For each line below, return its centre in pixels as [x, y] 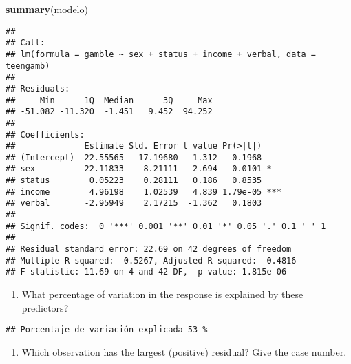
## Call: [25, 43]
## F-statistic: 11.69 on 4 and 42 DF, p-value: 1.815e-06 [146, 272]
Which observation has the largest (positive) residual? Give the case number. [184, 351]
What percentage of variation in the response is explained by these [162, 294]
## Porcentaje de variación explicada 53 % [107, 330]
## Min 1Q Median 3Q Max [109, 100]
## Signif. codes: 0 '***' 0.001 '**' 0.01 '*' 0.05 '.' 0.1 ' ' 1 [166, 226]
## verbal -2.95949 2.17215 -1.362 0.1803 [134, 203]
